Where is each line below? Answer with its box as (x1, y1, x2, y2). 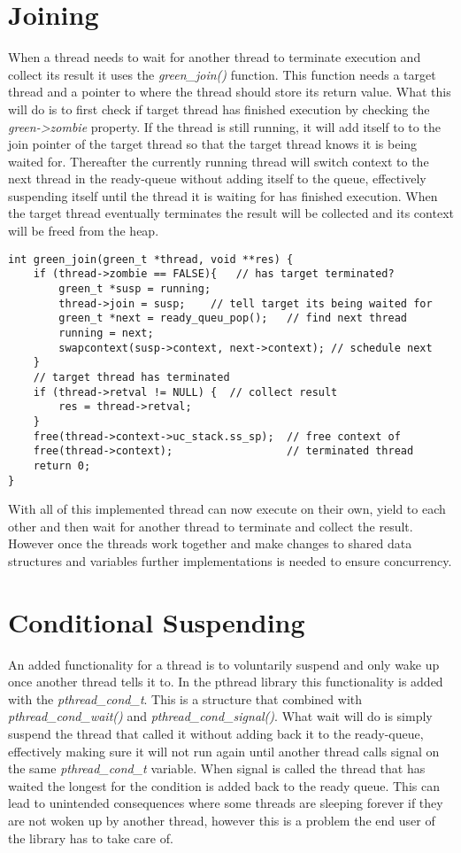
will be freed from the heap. (8, 221, 159, 240)
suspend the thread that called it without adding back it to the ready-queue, (8, 725, 424, 743)
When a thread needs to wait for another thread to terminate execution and (8, 48, 421, 66)
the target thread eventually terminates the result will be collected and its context (8, 204, 454, 222)
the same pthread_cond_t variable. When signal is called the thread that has (8, 759, 426, 778)
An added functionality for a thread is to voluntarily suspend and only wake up (8, 655, 440, 673)
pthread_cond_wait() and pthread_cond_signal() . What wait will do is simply (8, 707, 433, 725)
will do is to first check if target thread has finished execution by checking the (8, 99, 430, 118)
